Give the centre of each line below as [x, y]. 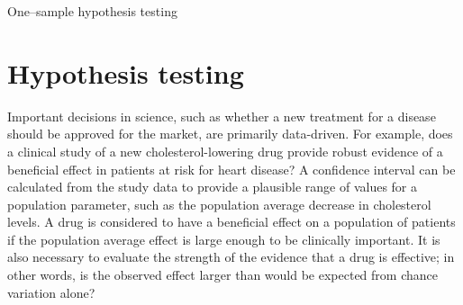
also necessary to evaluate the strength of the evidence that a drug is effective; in [231, 257]
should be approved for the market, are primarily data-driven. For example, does [230, 134]
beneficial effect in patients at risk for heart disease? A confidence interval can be [231, 169]
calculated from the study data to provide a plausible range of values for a [213, 187]
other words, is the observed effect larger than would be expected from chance [222, 275]
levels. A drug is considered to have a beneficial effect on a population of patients [231, 222]
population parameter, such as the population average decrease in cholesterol [219, 204]
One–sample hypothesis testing [92, 11]
